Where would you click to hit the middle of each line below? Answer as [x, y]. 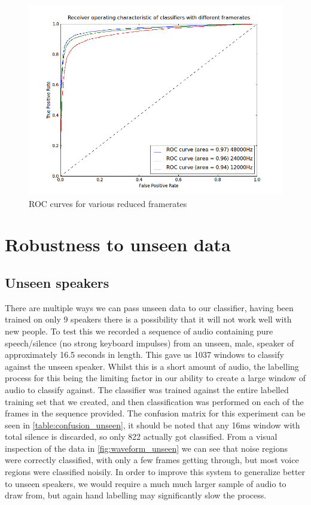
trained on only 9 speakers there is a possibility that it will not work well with [148, 319]
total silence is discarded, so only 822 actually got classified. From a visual [141, 436]
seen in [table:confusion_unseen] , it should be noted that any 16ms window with [153, 425]
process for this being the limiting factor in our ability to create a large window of [155, 378]
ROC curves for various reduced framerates [108, 203]
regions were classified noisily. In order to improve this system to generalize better [155, 472]
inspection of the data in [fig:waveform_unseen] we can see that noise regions [146, 448]
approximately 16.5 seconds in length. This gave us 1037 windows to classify [144, 355]
